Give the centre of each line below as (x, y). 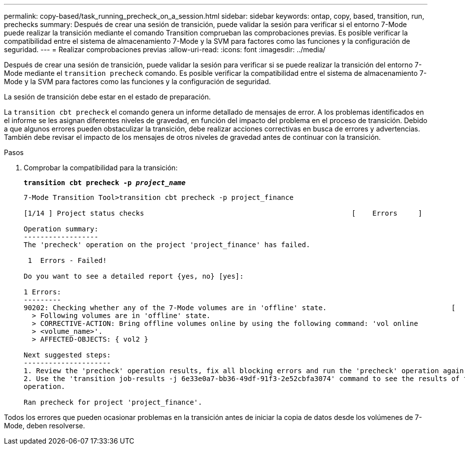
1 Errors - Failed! (67, 260)
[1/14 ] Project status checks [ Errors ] (223, 213)
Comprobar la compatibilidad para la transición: (101, 168)
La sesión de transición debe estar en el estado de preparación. (107, 97)
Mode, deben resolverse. (45, 426)
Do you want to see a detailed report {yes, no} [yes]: (134, 276)
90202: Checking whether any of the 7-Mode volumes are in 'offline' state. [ (240, 308)
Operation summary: (61, 229)
